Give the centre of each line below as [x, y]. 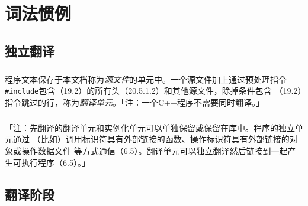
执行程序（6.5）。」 [55, 162]
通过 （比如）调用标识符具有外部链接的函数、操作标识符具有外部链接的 [151, 139]
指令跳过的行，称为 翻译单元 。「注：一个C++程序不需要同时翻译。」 [134, 102]
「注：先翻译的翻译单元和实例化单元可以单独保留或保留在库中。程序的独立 [150, 127]
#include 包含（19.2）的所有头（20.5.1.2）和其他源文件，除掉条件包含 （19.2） [153, 91]
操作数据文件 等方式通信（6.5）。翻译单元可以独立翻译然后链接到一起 [154, 150]
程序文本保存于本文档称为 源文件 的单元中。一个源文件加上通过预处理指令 [146, 79]
